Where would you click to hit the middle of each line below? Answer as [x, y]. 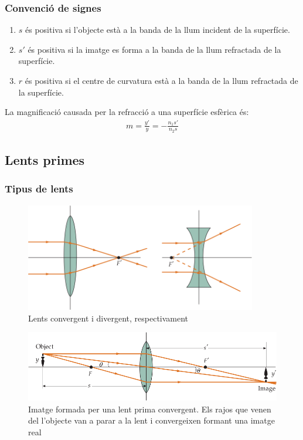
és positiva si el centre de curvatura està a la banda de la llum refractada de [161, 80]
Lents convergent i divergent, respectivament [108, 318]
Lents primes [45, 160]
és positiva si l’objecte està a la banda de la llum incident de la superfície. [158, 30]
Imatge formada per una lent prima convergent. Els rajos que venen [150, 409]
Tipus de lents [39, 189]
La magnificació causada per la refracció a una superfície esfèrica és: [127, 112]
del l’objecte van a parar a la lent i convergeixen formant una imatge [151, 420]
